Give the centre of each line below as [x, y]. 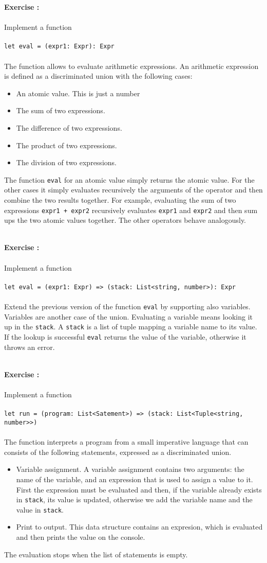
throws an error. [30, 347]
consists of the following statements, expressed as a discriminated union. [118, 452]
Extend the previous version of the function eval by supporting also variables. [127, 306]
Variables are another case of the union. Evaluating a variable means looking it [128, 316]
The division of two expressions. [66, 162]
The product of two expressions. [66, 145]
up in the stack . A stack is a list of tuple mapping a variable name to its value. [131, 327]
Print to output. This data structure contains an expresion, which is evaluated [139, 527]
